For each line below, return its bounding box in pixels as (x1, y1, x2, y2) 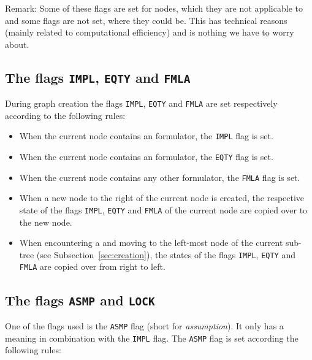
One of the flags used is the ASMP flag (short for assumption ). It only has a (5, 319, 284, 332)
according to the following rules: (5, 109, 126, 121)
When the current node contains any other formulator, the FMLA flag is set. (19, 170, 300, 183)
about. (5, 37, 29, 50)
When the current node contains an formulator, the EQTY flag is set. (19, 150, 273, 163)
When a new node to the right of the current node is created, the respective (19, 191, 305, 204)
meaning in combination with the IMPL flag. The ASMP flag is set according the (5, 331, 299, 344)
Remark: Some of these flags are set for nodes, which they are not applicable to (5, 2, 303, 14)
